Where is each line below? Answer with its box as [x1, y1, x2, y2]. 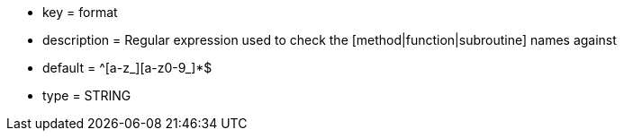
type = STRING [42, 88, 131, 103]
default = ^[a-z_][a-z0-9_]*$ [42, 60, 213, 75]
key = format [42, 4, 118, 20]
